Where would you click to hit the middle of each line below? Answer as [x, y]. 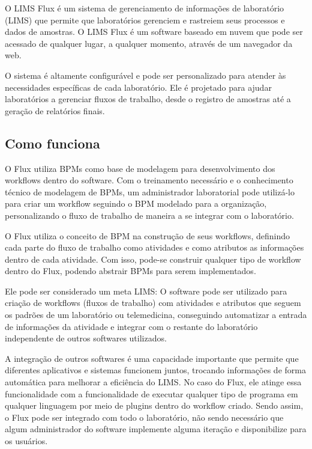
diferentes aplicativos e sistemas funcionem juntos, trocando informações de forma [155, 370]
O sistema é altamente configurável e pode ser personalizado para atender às [145, 75]
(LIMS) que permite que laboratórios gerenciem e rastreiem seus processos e [145, 20]
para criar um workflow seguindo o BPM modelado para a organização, [136, 203]
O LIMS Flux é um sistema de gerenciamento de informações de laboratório [145, 8]
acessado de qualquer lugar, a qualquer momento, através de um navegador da [149, 43]
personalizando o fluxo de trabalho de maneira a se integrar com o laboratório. [149, 215]
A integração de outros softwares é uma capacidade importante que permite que [152, 358]
